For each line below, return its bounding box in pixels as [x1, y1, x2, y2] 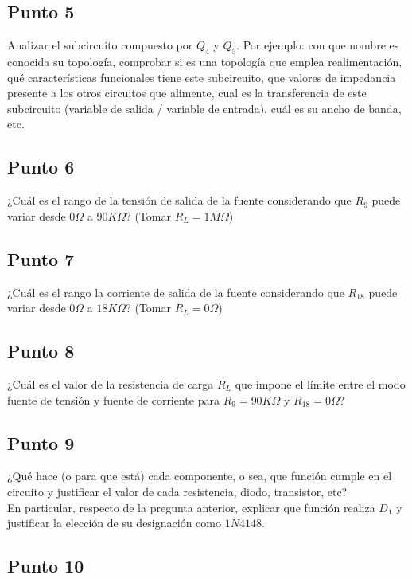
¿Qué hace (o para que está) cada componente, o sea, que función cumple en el [7, 468, 392, 484]
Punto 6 [7, 155, 75, 179]
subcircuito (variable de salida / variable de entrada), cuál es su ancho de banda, [7, 100, 402, 116]
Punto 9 [7, 430, 75, 455]
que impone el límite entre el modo [235, 375, 406, 392]
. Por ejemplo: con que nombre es [236, 37, 399, 53]
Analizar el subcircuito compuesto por [7, 37, 193, 53]
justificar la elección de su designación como [7, 514, 221, 531]
